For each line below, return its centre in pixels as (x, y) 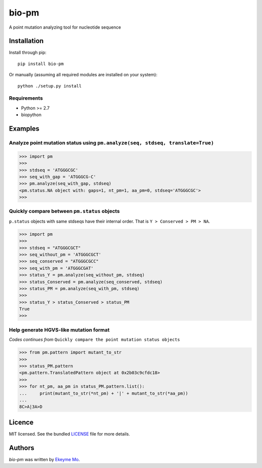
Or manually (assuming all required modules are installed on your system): (83, 75)
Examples (24, 129)
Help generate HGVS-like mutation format (59, 329)
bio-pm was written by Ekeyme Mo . (44, 459)
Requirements (26, 98)
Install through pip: (28, 52)
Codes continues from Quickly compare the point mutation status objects (95, 340)
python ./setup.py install (50, 86)
